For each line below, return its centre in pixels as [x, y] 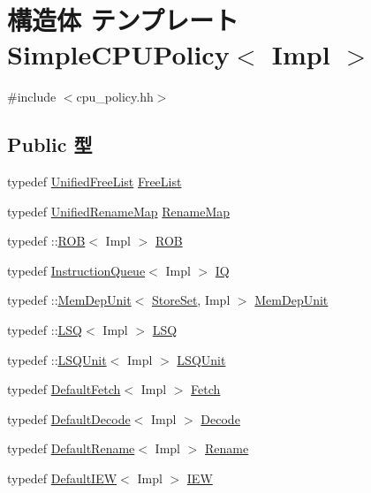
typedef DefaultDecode [69, 418]
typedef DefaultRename [71, 448]
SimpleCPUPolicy [118, 54]
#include [32, 97]
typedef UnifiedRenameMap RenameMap [119, 211]
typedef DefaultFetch [64, 389]
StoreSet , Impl [191, 300]
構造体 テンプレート [123, 20]
